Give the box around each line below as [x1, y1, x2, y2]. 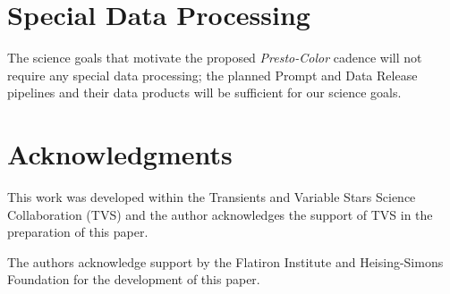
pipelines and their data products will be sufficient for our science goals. [7, 83, 402, 102]
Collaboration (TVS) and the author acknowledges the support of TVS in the [7, 205, 433, 223]
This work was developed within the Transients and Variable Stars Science [7, 188, 416, 206]
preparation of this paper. [7, 223, 149, 241]
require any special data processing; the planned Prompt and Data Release [7, 65, 418, 84]
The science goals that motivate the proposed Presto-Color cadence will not [7, 48, 422, 67]
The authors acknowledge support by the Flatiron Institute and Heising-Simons [7, 252, 444, 271]
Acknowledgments [7, 136, 233, 172]
